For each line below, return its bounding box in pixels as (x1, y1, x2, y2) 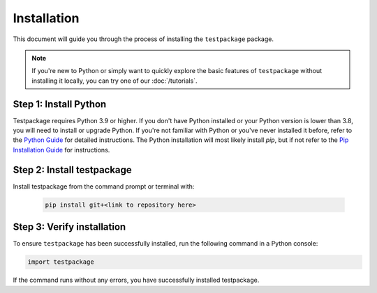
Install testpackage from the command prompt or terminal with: (13, 182, 195, 191)
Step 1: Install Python (13, 98, 107, 110)
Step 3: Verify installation (13, 221, 126, 233)
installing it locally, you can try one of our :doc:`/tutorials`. (31, 77, 198, 85)
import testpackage (27, 258, 94, 266)
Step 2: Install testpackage (13, 164, 132, 175)
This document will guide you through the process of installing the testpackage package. (13, 35, 274, 43)
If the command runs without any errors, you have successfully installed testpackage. (13, 276, 260, 285)
